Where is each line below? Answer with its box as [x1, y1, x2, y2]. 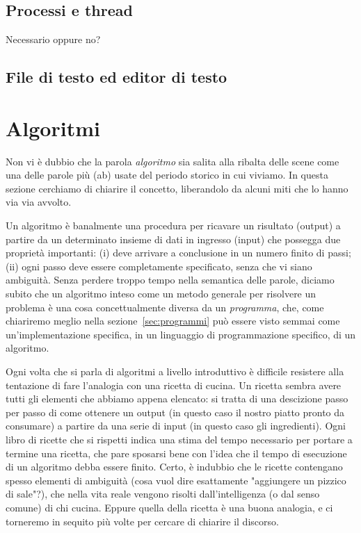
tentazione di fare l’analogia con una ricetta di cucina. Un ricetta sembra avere [6, 377, 342, 392]
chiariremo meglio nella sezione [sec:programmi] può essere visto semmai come [6, 313, 340, 328]
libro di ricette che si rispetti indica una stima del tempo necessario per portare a [6, 432, 353, 446]
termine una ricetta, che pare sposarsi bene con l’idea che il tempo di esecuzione [6, 445, 347, 460]
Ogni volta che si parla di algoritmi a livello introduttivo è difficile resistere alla [6, 364, 344, 379]
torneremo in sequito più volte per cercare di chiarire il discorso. [6, 514, 279, 528]
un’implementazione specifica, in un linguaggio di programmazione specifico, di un [6, 327, 356, 341]
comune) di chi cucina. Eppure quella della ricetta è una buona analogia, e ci [6, 500, 333, 514]
